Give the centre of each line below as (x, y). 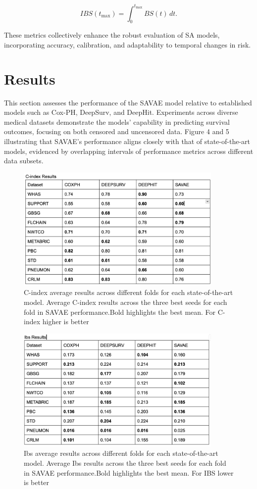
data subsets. (24, 161)
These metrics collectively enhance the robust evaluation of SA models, (112, 35)
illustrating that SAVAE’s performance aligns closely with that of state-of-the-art (127, 141)
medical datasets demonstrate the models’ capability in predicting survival (117, 122)
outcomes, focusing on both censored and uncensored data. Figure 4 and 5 (117, 131)
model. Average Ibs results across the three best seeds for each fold (125, 463)
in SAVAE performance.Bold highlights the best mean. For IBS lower (129, 472)
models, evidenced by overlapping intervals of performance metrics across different (129, 151)
